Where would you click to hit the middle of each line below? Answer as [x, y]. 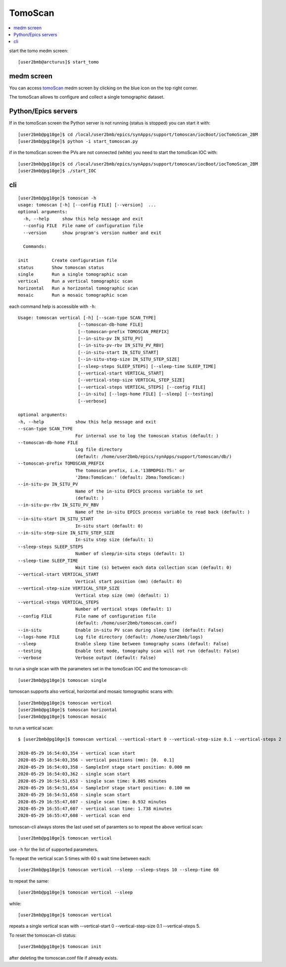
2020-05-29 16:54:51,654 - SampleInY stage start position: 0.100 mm [104, 788]
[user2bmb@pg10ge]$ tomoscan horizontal [68, 710]
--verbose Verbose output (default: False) [87, 658]
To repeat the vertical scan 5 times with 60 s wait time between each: [80, 858]
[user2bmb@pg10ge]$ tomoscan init [60, 947]
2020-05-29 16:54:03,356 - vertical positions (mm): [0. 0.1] [96, 760]
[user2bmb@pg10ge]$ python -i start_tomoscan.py [78, 142]
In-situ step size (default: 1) [114, 540]
